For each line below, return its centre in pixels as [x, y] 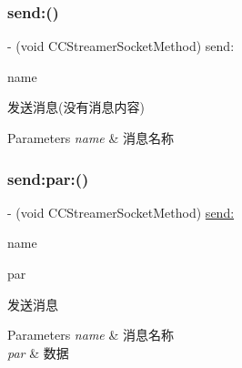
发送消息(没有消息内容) [76, 107]
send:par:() [48, 178]
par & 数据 [38, 352]
